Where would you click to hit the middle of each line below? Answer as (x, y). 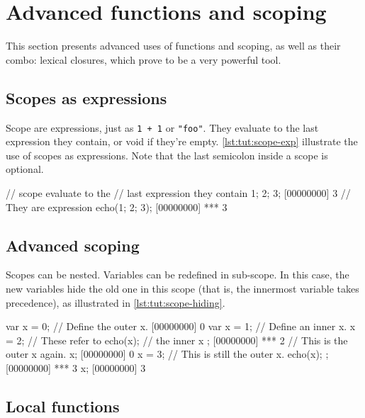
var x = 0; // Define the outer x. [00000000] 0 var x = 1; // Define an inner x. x (181, 326)
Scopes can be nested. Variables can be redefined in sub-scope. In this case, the (178, 275)
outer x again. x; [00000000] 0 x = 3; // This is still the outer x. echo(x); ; (167, 354)
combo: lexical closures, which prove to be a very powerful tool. (144, 59)
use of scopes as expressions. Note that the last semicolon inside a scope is (167, 155)
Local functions (63, 406)
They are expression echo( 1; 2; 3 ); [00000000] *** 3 (117, 207)
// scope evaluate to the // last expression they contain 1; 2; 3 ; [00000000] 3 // (178, 192)
